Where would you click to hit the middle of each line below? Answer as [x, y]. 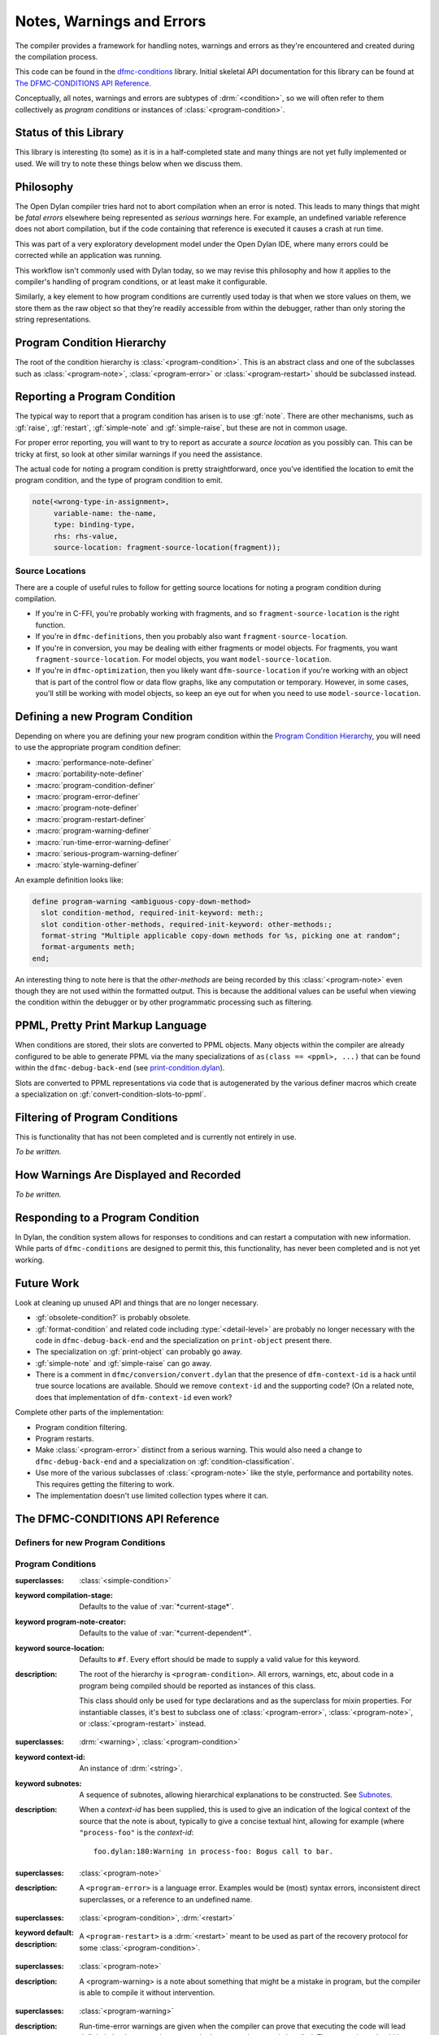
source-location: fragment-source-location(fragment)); [167, 547]
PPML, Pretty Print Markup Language [111, 1026]
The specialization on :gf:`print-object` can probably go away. [139, 1352]
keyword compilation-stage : [64, 1595]
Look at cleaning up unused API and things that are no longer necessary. [137, 1302]
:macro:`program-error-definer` [88, 797]
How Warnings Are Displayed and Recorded [128, 1175]
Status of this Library [70, 133]
